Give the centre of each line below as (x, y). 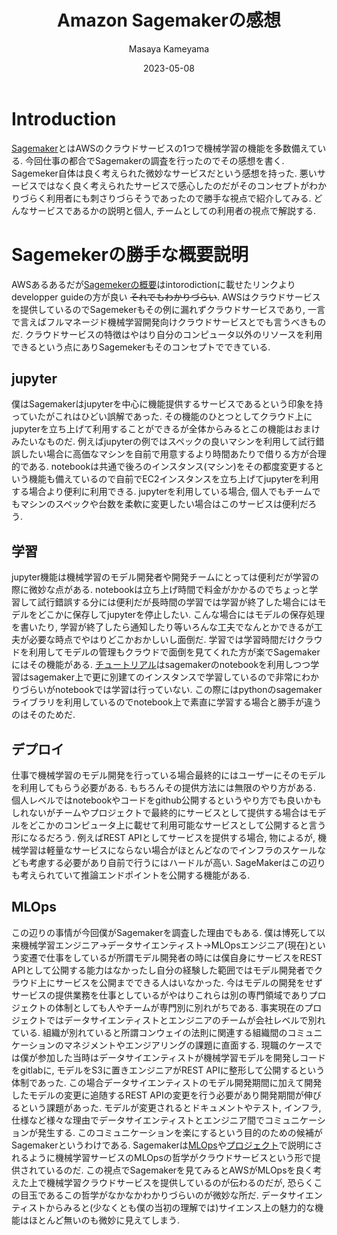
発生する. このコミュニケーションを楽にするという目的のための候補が (180, 1132)
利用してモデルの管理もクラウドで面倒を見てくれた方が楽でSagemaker (174, 652)
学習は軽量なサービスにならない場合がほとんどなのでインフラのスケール (168, 850)
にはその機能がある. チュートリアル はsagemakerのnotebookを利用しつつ (161, 665)
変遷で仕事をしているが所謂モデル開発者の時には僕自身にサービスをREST (171, 957)
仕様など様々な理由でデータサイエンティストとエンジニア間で (138, 1120)
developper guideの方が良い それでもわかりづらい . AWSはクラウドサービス (166, 297)
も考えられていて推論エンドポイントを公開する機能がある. (131, 875)
